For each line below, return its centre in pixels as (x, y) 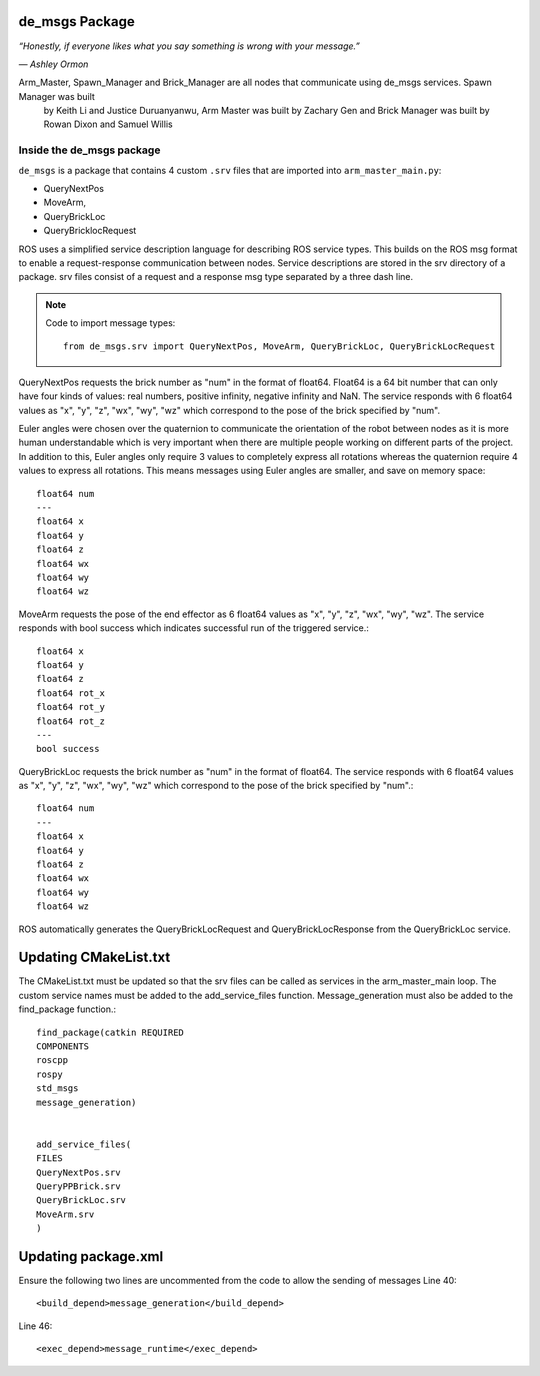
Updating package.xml (91, 1256)
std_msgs (57, 1088)
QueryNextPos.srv (78, 1172)
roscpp (52, 1060)
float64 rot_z (70, 721)
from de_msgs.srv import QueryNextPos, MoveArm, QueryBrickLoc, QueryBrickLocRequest (279, 346)
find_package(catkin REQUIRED (110, 1032)
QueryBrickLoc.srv (81, 1200)
